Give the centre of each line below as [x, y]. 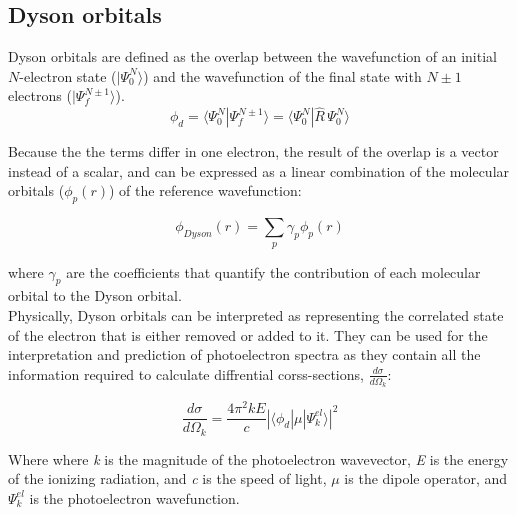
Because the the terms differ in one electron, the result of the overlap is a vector [253, 151]
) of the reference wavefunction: [205, 190]
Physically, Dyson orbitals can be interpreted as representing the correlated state [256, 314]
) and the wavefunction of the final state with [282, 75]
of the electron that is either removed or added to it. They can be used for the [248, 334]
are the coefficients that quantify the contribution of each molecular [273, 271]
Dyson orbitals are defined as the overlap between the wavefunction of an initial [252, 56]
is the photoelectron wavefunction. [134, 497]
